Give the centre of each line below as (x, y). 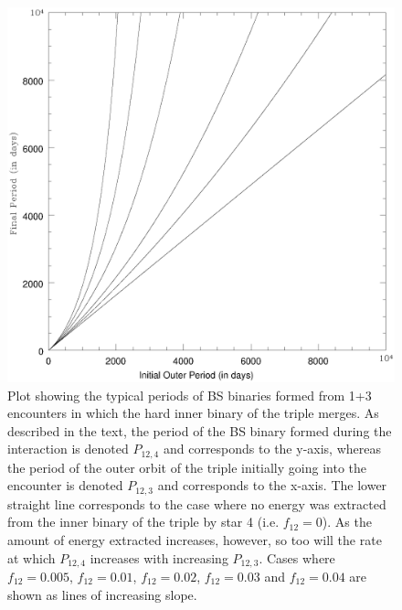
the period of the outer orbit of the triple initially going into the (187, 467)
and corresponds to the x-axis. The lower (272, 485)
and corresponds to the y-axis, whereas (272, 449)
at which (32, 557)
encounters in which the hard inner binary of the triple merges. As (193, 413)
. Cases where (297, 557)
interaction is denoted (68, 449)
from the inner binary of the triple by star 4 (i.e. (143, 522)
